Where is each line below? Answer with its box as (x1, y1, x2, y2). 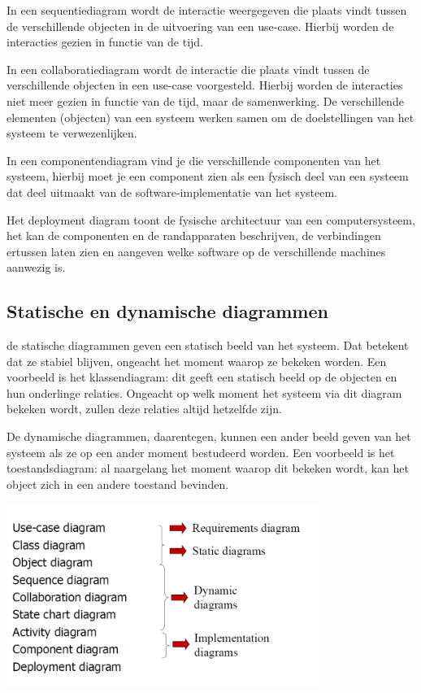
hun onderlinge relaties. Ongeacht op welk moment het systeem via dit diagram (7, 384, 402, 401)
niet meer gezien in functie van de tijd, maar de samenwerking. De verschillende (7, 92, 404, 109)
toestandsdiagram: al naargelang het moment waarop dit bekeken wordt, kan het (7, 460, 409, 477)
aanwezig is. (7, 259, 66, 276)
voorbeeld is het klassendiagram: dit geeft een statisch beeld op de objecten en (7, 368, 397, 386)
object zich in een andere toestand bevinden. (7, 475, 229, 492)
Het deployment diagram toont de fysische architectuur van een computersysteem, (7, 211, 415, 228)
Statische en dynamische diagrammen (7, 299, 328, 324)
